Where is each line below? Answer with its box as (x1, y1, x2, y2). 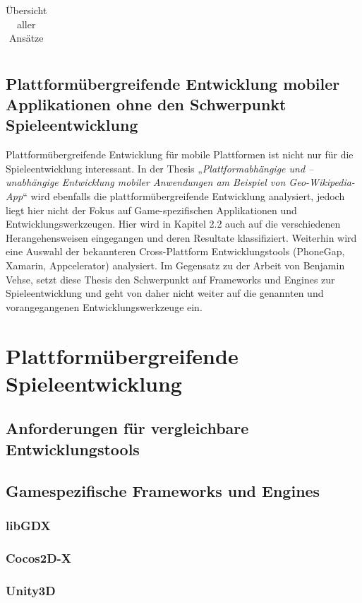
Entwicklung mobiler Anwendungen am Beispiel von (61, 175, 286, 189)
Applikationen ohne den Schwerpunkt (6, 93, 286, 115)
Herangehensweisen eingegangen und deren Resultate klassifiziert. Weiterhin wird (6, 230, 357, 245)
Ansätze (8, 30, 44, 45)
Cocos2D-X (6, 549, 72, 566)
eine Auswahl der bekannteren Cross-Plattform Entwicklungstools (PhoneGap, (6, 244, 345, 259)
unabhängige (6, 175, 59, 189)
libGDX (6, 516, 51, 534)
